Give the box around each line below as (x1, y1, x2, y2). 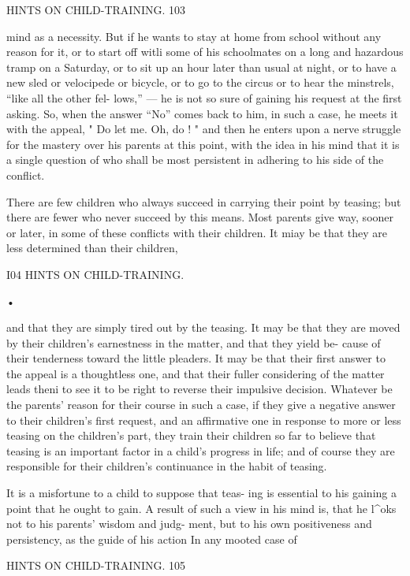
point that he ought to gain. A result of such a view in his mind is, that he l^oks (6, 500, 397, 516)
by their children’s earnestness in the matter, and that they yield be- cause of (6, 334, 381, 351)
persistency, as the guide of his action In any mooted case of (6, 530, 297, 547)
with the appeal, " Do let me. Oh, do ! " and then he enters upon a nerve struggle (6, 121, 401, 137)
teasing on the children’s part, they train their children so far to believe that (6, 427, 376, 444)
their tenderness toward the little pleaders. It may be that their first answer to (6, 350, 386, 366)
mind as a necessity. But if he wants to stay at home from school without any (6, 28, 382, 44)
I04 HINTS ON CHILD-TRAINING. (6, 266, 184, 282)
